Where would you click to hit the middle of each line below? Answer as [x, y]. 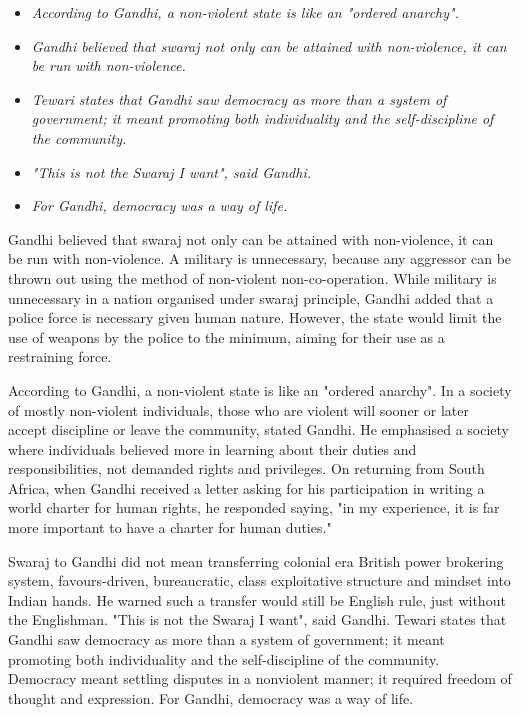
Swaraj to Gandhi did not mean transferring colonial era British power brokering [256, 560]
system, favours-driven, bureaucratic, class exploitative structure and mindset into [259, 580]
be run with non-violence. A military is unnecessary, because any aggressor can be [260, 258]
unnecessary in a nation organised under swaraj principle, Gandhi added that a [251, 297]
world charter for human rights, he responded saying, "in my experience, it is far [254, 507]
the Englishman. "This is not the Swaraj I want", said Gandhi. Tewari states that [257, 619]
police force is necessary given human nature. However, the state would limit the [255, 317]
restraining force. [60, 356]
